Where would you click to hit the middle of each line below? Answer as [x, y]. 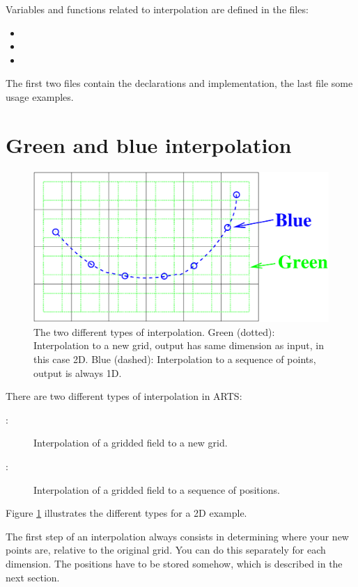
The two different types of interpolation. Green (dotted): [154, 331]
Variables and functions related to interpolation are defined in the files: [157, 9]
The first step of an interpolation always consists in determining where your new [177, 536]
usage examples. [40, 96]
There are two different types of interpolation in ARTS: [124, 396]
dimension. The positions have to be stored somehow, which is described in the [174, 563]
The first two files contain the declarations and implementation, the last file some [179, 83]
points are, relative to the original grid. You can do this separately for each [166, 550]
